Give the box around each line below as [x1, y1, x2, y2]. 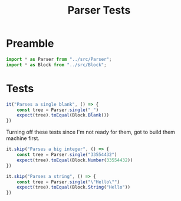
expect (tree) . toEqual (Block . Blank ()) [17, 112, 110, 118]
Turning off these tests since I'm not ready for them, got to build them [6, 128, 176, 136]
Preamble [6, 37, 54, 50]
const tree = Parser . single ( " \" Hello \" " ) [17, 179, 120, 185]
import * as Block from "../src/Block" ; [6, 61, 107, 68]
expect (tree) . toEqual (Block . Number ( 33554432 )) [17, 157, 133, 163]
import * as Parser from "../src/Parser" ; [6, 56, 112, 62]
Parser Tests [67, 4, 131, 17]
